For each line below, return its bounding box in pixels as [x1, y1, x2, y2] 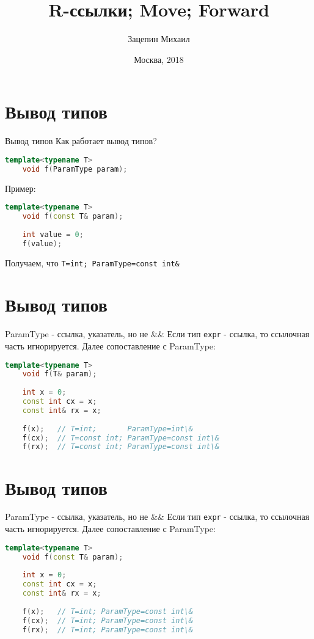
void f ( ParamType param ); [22, 164, 128, 173]
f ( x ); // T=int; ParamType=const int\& [22, 607, 193, 616]
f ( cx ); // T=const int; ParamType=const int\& [22, 433, 219, 442]
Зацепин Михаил [128, 32, 190, 45]
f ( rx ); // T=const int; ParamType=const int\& [22, 442, 219, 451]
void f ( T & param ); [22, 370, 97, 379]
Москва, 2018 [134, 53, 184, 65]
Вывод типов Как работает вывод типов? [5, 134, 157, 147]
